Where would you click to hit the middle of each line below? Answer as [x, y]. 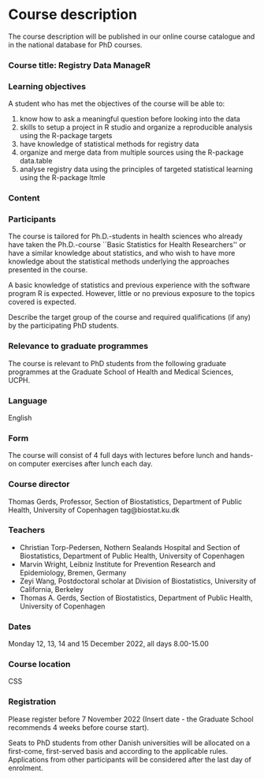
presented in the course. [48, 270]
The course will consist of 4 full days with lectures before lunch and [118, 455]
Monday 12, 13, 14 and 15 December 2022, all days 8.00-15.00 [108, 644]
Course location [39, 665]
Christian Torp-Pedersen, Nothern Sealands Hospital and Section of [130, 547]
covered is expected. [42, 302]
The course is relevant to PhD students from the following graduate [117, 363]
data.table [36, 161]
